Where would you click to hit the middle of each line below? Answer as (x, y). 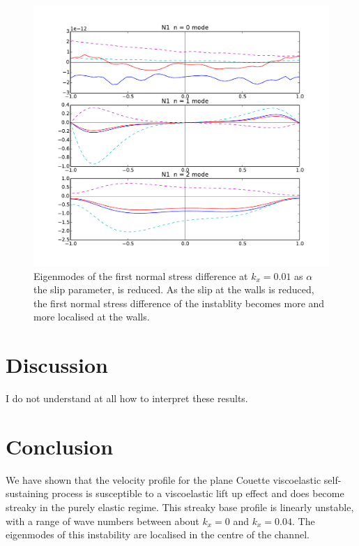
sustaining (27, 493)
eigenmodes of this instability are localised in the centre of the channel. (158, 534)
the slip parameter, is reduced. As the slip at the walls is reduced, (174, 289)
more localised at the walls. (92, 317)
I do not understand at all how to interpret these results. (127, 398)
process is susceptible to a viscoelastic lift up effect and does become (198, 493)
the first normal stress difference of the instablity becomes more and (179, 303)
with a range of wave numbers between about (102, 521)
